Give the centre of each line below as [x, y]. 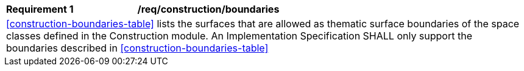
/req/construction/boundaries [208, 9]
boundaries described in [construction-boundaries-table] [137, 48]
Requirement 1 [40, 9]
